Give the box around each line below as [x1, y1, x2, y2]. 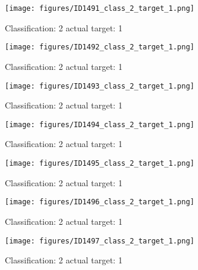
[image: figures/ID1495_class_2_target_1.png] [5, 159, 194, 168]
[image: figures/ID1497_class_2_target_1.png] [5, 236, 194, 245]
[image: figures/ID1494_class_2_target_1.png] [5, 120, 194, 129]
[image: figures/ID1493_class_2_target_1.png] [5, 81, 194, 90]
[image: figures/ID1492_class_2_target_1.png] [5, 43, 194, 52]
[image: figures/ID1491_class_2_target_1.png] [5, 4, 194, 13]
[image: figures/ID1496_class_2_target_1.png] [5, 198, 194, 207]
